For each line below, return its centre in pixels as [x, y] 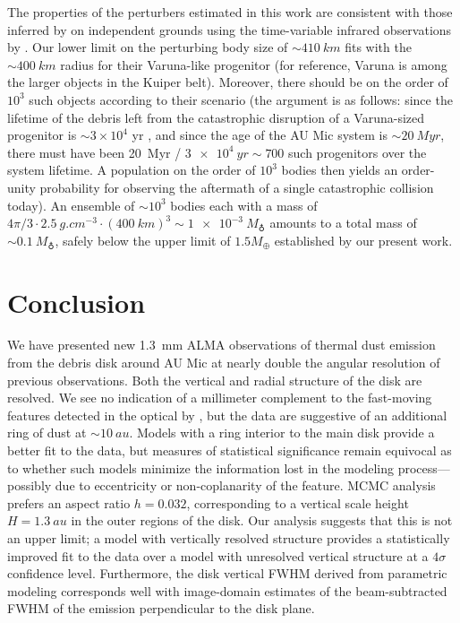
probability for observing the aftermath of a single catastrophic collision [237, 187]
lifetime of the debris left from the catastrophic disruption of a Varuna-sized [216, 117]
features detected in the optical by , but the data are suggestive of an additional [227, 415]
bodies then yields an [340, 170]
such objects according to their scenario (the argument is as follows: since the [241, 99]
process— [424, 467]
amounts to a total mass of [343, 223]
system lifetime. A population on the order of [132, 170]
